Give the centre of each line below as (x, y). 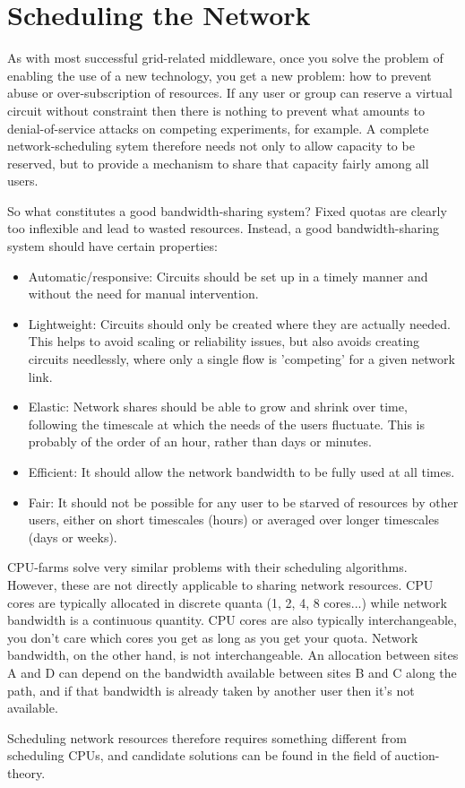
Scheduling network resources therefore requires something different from (207, 737)
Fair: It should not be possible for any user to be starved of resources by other (243, 502)
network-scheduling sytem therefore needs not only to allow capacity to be (211, 146)
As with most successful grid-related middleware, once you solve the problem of (225, 58)
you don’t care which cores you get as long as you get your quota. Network (213, 637)
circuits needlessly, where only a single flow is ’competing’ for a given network (241, 359)
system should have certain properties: (112, 246)
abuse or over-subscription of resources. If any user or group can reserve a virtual (230, 93)
